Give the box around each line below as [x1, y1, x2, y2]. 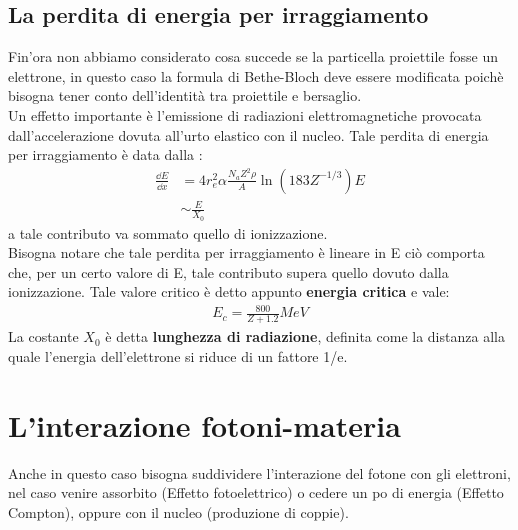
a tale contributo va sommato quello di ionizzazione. [8, 222, 328, 243]
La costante [8, 326, 79, 347]
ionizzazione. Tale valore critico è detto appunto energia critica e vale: [8, 281, 450, 302]
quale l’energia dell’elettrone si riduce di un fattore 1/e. [8, 345, 348, 366]
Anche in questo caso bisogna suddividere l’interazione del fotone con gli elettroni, [8, 462, 511, 483]
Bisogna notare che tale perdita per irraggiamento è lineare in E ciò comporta [8, 242, 485, 263]
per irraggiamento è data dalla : [8, 144, 203, 165]
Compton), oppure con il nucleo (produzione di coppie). [8, 501, 349, 522]
